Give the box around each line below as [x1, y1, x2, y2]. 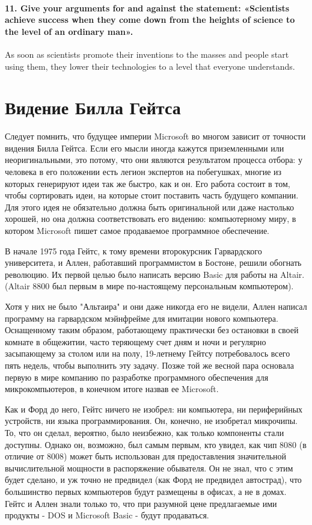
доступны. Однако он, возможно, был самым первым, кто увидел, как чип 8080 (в [5, 438, 307, 450]
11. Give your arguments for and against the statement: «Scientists [5, 1, 290, 14]
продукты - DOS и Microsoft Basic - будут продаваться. [5, 509, 209, 521]
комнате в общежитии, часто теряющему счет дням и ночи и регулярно [5, 335, 266, 348]
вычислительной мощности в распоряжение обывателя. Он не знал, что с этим [5, 461, 293, 474]
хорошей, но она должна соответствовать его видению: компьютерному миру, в [5, 212, 296, 225]
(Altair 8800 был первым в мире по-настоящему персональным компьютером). [5, 280, 294, 292]
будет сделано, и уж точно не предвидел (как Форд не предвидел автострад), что [5, 473, 302, 486]
